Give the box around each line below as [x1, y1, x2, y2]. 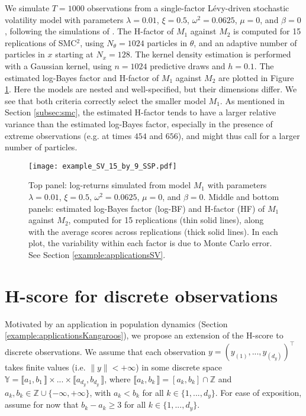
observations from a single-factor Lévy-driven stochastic [87, 2, 289, 14]
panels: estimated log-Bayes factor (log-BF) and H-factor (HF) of [28, 202, 265, 214]
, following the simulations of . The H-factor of [5, 25, 174, 37]
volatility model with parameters [5, 13, 124, 25]
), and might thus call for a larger [178, 129, 300, 141]
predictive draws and [150, 59, 226, 72]
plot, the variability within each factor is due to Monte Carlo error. [28, 237, 272, 249]
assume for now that [5, 398, 79, 411]
